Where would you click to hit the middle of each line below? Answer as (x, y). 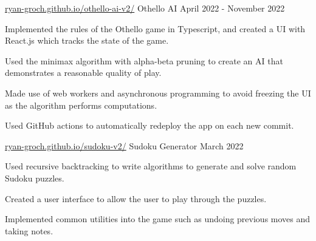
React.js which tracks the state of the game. (87, 40)
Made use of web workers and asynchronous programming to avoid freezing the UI (158, 93)
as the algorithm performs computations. (81, 105)
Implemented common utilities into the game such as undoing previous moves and (158, 219)
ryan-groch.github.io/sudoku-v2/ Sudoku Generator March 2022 (124, 145)
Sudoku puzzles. (35, 178)
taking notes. (29, 230)
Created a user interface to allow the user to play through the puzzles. (136, 198)
